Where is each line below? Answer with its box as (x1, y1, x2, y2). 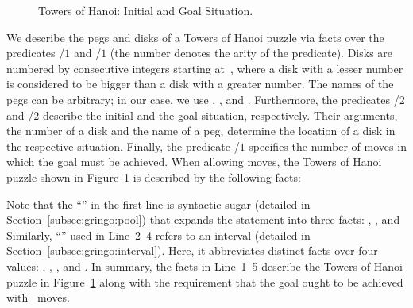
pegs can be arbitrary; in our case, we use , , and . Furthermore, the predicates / (6, 90, 399, 107)
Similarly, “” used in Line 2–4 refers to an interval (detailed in (6, 226, 311, 243)
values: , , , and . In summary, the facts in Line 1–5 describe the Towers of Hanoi (6, 257, 403, 274)
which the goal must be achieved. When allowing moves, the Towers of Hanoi (6, 153, 382, 170)
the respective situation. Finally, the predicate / (6, 137, 240, 154)
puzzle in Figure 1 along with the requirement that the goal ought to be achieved (6, 273, 403, 290)
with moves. (6, 289, 70, 306)
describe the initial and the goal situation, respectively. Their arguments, (42, 106, 398, 123)
